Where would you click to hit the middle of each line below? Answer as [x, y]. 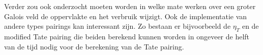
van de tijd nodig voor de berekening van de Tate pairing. [94, 46]
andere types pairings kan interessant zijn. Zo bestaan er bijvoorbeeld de [118, 26]
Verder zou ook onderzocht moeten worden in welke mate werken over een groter [130, 6]
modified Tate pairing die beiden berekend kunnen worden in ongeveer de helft [127, 36]
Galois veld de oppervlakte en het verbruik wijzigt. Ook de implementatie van [126, 16]
